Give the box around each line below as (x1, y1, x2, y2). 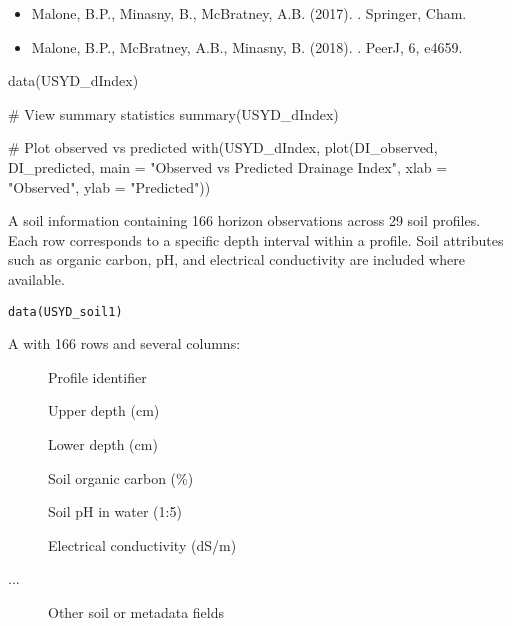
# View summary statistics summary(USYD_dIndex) (8, 103, 339, 124)
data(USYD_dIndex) (8, 70, 139, 91)
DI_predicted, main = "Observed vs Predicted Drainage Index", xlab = (8, 156, 448, 177)
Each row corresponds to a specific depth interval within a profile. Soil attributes (8, 229, 504, 250)
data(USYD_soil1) (8, 304, 123, 319)
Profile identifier (48, 366, 147, 387)
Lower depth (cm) (48, 433, 158, 454)
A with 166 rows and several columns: (8, 333, 241, 354)
